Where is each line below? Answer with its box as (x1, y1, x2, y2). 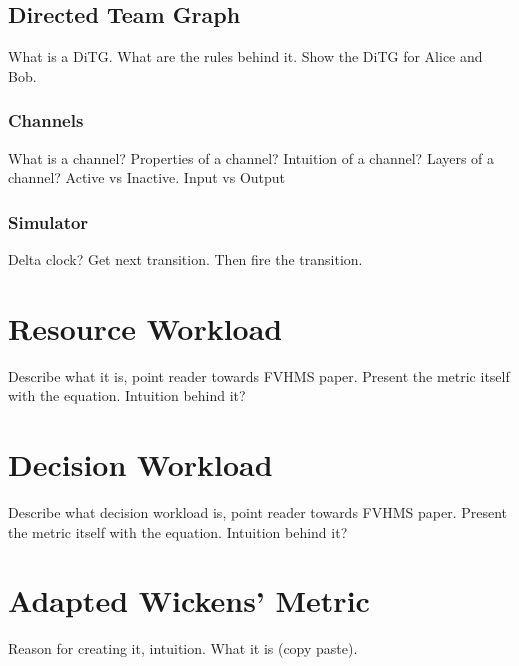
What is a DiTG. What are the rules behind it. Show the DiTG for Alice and (8, 46, 483, 67)
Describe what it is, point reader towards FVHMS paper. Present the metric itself (8, 365, 510, 386)
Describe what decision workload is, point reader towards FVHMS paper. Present (8, 502, 508, 523)
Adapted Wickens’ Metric (8, 580, 370, 621)
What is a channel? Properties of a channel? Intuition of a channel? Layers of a (8, 147, 495, 168)
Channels (8, 108, 84, 133)
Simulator (8, 209, 89, 234)
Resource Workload (8, 307, 283, 348)
